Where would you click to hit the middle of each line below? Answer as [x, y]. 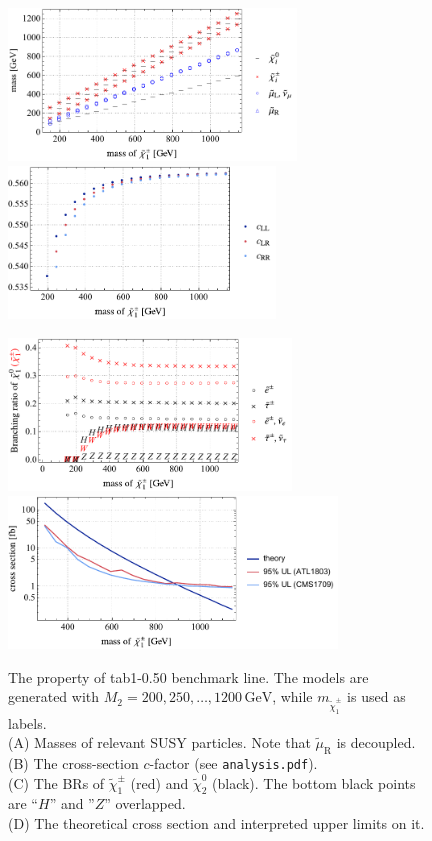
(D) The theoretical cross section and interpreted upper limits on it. [216, 822]
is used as [376, 696]
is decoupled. [376, 742]
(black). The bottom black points [314, 782]
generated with [54, 696]
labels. [27, 722]
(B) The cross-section [73, 762]
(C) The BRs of [56, 782]
